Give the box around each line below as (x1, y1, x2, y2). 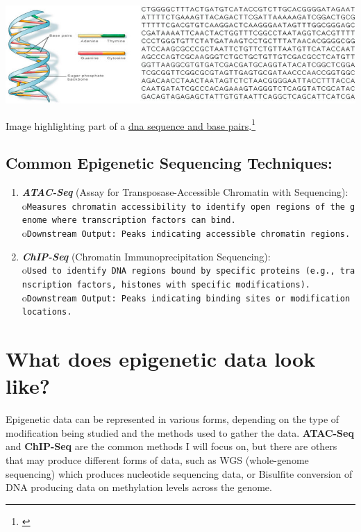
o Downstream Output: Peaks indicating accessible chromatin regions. (22, 226, 351, 240)
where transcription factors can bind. (51, 215, 236, 226)
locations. (22, 307, 72, 317)
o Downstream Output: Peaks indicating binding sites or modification (22, 290, 351, 304)
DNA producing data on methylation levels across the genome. (6, 480, 272, 494)
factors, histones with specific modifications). (76, 279, 311, 290)
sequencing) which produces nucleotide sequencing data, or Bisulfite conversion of (6, 466, 353, 481)
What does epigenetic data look (6, 344, 316, 373)
